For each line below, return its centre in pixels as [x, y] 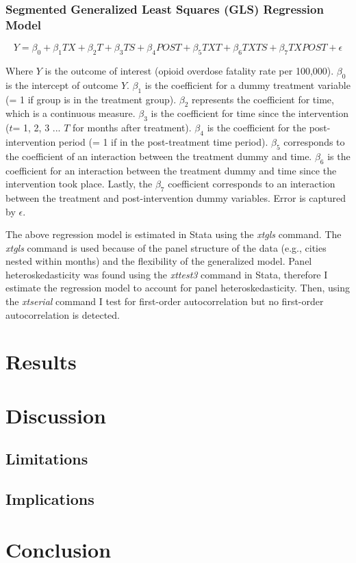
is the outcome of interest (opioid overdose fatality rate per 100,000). [189, 70]
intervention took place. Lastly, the [79, 184]
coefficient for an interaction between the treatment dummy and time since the [171, 170]
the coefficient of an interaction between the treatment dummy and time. [159, 156]
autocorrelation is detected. [63, 314]
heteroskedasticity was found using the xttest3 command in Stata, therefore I [167, 274]
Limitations [47, 459]
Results [41, 362]
